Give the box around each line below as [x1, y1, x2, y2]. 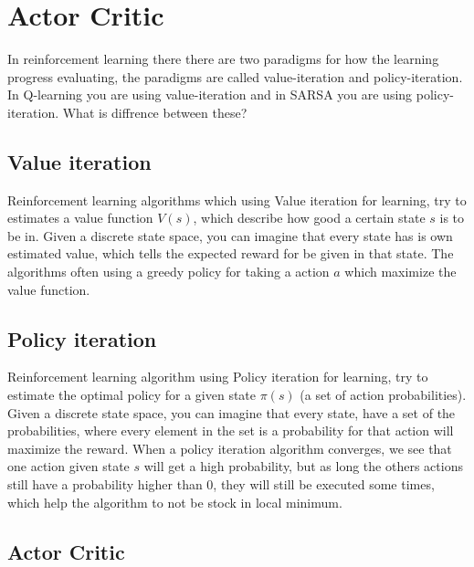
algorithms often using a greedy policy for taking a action [7, 262, 330, 281]
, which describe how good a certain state [193, 208, 426, 227]
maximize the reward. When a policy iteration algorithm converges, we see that [7, 438, 452, 457]
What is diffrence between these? [62, 102, 248, 121]
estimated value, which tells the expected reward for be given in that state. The [7, 244, 454, 263]
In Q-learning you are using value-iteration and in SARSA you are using [7, 85, 413, 104]
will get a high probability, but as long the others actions [143, 457, 463, 476]
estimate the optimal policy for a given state [7, 385, 257, 404]
